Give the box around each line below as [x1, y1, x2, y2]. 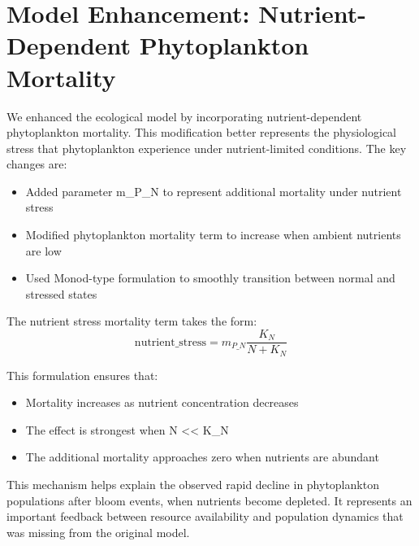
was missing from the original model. [6, 523, 190, 540]
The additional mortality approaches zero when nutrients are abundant [25, 448, 379, 465]
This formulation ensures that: [6, 366, 158, 383]
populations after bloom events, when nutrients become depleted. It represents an [6, 491, 413, 509]
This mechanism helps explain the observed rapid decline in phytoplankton [6, 475, 379, 492]
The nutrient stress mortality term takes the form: [6, 312, 257, 330]
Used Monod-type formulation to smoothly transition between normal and [25, 269, 395, 286]
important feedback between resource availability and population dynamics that [6, 508, 404, 525]
